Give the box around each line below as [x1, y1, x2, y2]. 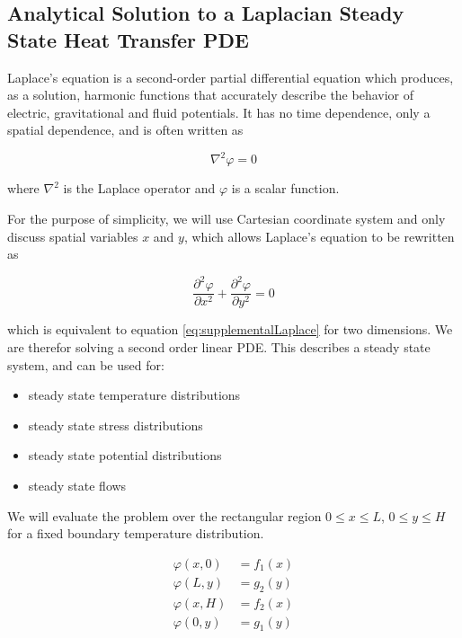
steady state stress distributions [28, 415, 203, 434]
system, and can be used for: [7, 355, 164, 374]
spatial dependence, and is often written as [7, 120, 244, 139]
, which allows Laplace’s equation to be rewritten [183, 226, 455, 245]
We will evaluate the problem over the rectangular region [7, 506, 322, 525]
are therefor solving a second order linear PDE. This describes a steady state [7, 338, 431, 356]
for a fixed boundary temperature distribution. [7, 524, 264, 543]
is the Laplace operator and [63, 179, 216, 198]
